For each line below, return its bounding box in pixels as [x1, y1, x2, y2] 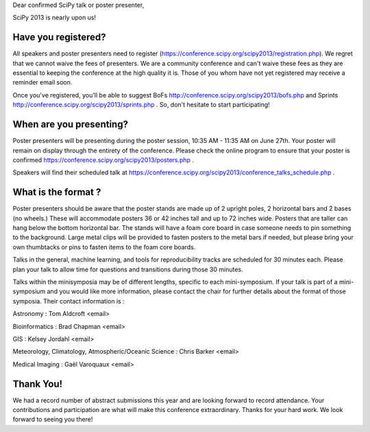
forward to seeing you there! [12, 416, 93, 424]
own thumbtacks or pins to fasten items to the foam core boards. [12, 242, 196, 251]
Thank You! [12, 378, 63, 389]
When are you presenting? [12, 119, 128, 130]
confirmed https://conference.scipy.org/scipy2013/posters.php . [12, 155, 195, 164]
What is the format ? [12, 186, 101, 198]
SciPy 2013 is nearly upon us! [12, 14, 96, 22]
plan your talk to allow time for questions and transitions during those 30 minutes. [12, 265, 243, 273]
